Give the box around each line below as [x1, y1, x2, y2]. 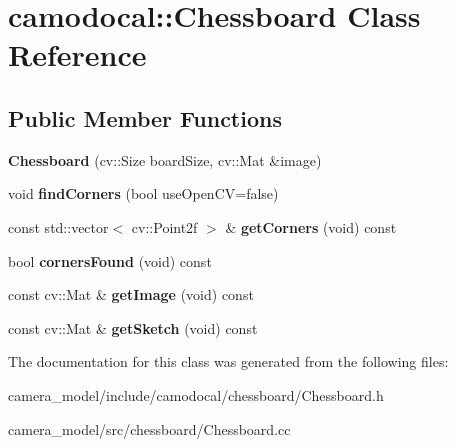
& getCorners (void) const [225, 216, 397, 237]
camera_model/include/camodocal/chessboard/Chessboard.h [8, 384, 384, 405]
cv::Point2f [131, 216, 198, 237]
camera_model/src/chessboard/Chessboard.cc [8, 418, 291, 439]
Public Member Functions [8, 102, 282, 133]
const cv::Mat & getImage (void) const [8, 284, 254, 305]
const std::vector [8, 216, 109, 237]
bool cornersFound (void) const [8, 250, 212, 271]
